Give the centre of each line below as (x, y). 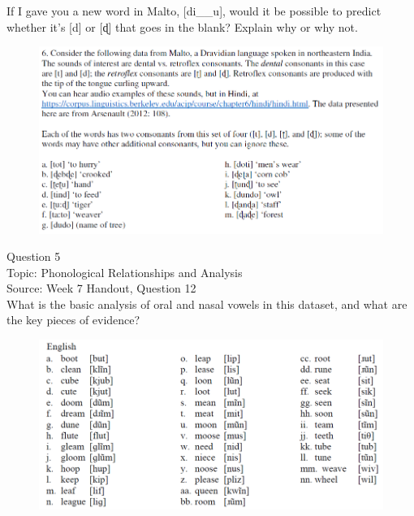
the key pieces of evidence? (73, 320)
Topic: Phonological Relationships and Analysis (125, 272)
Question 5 (34, 256)
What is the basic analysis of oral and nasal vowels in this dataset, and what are (207, 304)
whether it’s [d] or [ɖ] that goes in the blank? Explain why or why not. (182, 26)
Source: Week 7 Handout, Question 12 (101, 288)
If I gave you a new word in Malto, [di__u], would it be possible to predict (194, 11)
